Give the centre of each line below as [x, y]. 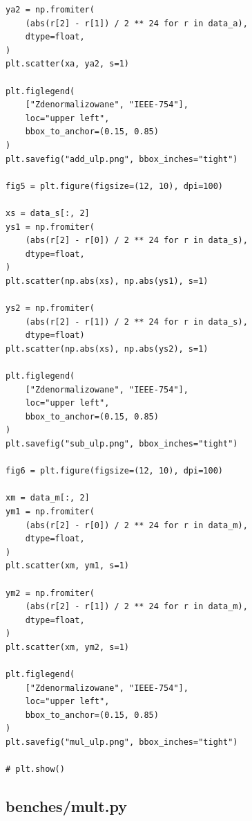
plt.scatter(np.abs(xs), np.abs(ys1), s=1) [107, 281]
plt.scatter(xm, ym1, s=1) [67, 566]
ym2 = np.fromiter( [50, 593]
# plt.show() [35, 769]
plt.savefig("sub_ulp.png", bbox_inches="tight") [122, 444]
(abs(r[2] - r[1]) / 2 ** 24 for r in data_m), [136, 607]
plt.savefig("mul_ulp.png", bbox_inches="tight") [122, 742]
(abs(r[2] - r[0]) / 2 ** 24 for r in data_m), [136, 525]
